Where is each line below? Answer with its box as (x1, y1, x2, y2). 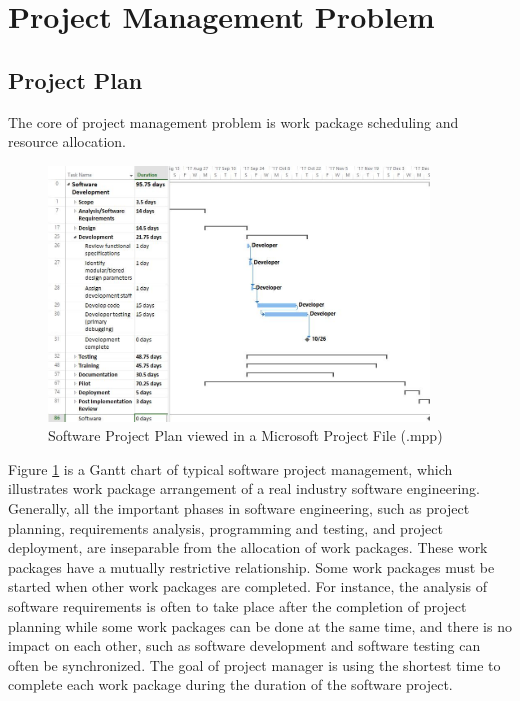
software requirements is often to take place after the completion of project (8, 595, 467, 616)
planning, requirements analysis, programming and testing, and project (8, 517, 443, 538)
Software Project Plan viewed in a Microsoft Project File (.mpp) (48, 425, 443, 446)
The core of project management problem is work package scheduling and (8, 111, 459, 132)
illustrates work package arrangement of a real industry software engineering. (8, 478, 480, 499)
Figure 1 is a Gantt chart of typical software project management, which (8, 458, 453, 479)
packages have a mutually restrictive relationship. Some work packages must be (8, 556, 495, 577)
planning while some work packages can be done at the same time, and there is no (8, 615, 512, 636)
